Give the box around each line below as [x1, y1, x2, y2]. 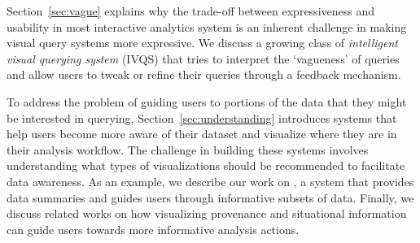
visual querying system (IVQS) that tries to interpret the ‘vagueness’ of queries [7, 50, 400, 67]
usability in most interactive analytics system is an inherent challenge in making [7, 18, 407, 35]
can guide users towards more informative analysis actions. [7, 220, 300, 237]
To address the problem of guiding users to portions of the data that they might [7, 93, 407, 110]
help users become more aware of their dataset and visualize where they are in [7, 125, 397, 142]
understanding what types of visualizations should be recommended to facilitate [7, 157, 405, 174]
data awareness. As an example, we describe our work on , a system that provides [7, 172, 414, 189]
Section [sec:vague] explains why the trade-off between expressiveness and [7, 2, 374, 19]
